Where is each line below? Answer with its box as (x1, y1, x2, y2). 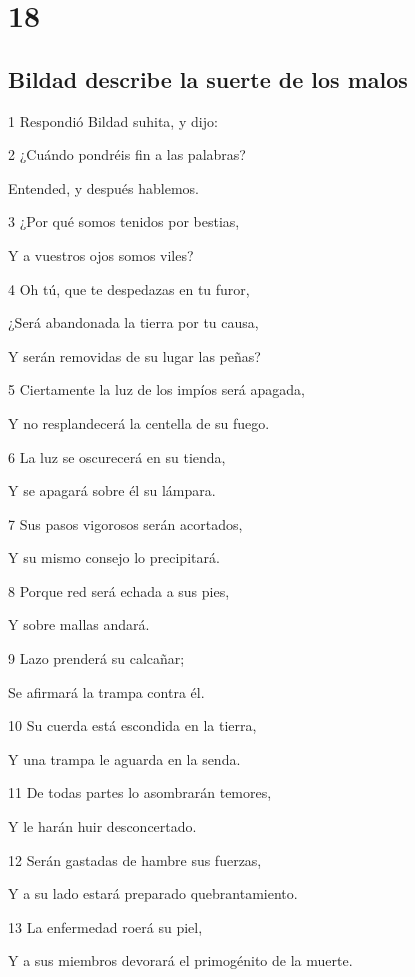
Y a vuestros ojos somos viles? (8, 244, 194, 265)
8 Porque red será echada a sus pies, (8, 580, 230, 601)
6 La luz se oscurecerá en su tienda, (8, 446, 226, 467)
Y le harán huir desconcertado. (8, 816, 197, 837)
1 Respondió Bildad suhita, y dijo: (8, 110, 218, 131)
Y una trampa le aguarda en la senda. (8, 748, 241, 769)
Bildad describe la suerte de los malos (8, 63, 408, 94)
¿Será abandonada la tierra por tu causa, (8, 312, 259, 333)
